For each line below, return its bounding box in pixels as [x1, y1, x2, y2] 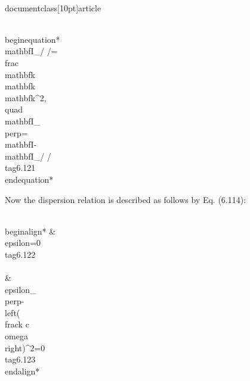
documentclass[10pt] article [5, 1, 101, 14]
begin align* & [5, 224, 56, 237]
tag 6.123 [5, 353, 36, 366]
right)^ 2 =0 [5, 341, 45, 354]
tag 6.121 [5, 161, 36, 174]
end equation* [5, 173, 54, 185]
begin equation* [5, 33, 60, 45]
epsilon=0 [5, 236, 41, 249]
